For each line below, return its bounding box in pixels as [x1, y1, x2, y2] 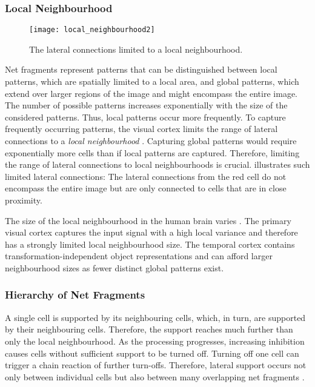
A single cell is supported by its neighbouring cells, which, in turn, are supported [5, 311, 306, 323]
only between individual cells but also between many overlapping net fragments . [5, 370, 305, 383]
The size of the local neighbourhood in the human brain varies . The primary [5, 214, 291, 227]
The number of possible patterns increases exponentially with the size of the [5, 99, 288, 111]
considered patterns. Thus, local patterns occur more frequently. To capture [5, 110, 286, 123]
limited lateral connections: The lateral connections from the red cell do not [5, 170, 287, 182]
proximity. [5, 194, 42, 206]
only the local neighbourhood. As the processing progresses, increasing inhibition [5, 334, 305, 347]
